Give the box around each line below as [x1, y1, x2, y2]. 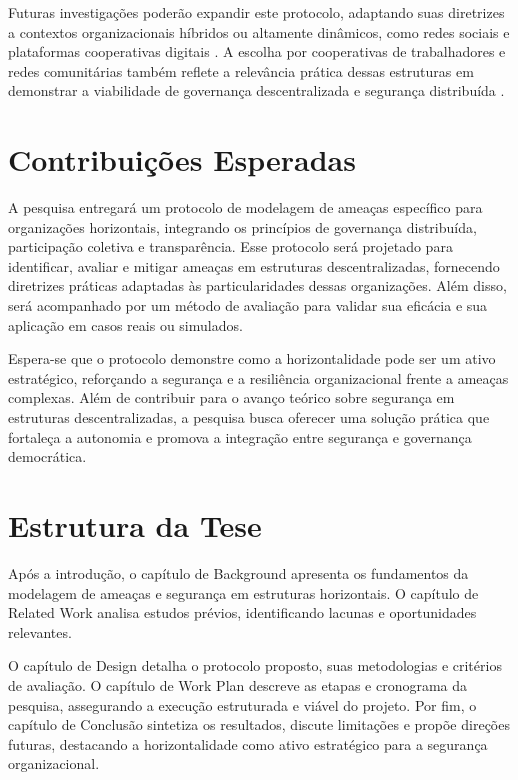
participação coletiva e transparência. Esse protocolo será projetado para [8, 236, 453, 257]
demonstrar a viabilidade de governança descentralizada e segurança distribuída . [8, 80, 505, 101]
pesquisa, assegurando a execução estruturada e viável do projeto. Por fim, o [8, 694, 477, 715]
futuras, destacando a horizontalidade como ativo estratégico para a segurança [8, 733, 488, 754]
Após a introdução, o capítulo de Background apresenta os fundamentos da [8, 562, 469, 583]
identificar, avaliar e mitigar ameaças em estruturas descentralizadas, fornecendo [8, 255, 500, 276]
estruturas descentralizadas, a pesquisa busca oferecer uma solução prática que [8, 407, 490, 428]
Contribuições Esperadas [8, 139, 356, 180]
